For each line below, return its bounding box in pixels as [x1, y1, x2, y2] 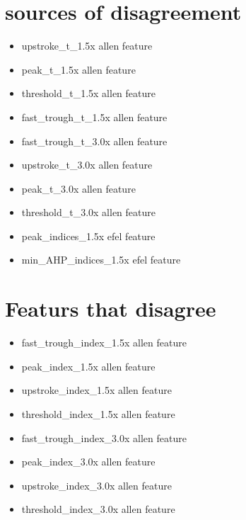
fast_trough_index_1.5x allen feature [21, 335, 187, 350]
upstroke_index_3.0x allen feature [21, 477, 172, 492]
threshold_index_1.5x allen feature [21, 406, 175, 421]
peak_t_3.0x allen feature [21, 181, 136, 196]
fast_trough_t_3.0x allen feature [21, 133, 168, 148]
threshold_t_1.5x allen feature [21, 86, 156, 101]
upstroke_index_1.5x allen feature [21, 383, 172, 397]
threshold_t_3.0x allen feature [21, 205, 156, 220]
